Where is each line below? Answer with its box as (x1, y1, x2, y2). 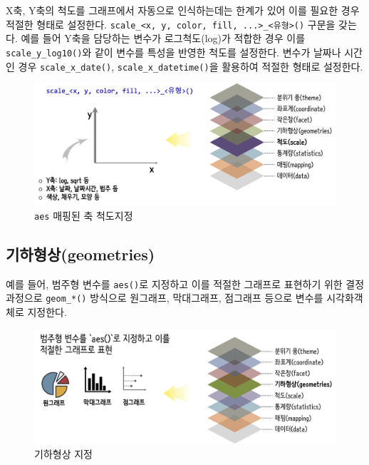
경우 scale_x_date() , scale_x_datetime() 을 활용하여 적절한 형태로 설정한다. (18, 58, 363, 73)
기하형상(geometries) (6, 242, 155, 265)
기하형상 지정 (34, 446, 93, 461)
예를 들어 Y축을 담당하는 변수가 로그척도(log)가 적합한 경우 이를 (21, 31, 306, 46)
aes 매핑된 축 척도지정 (34, 208, 133, 223)
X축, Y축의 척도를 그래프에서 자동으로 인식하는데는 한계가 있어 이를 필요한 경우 (6, 3, 360, 17)
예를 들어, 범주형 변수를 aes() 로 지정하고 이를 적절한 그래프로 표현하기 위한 (6, 276, 343, 291)
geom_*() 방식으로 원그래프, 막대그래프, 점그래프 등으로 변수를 (46, 290, 323, 305)
